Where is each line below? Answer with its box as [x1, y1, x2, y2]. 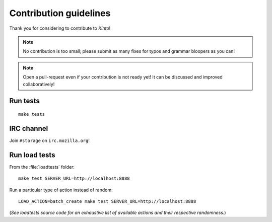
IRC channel [9, 124, 48, 133]
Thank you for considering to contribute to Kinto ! [9, 25, 111, 31]
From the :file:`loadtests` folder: [9, 164, 75, 170]
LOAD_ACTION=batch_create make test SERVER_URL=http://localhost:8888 [18, 198, 196, 204]
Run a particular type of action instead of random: [9, 187, 113, 193]
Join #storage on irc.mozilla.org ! [9, 137, 90, 143]
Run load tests [9, 151, 55, 159]
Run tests [9, 97, 40, 105]
